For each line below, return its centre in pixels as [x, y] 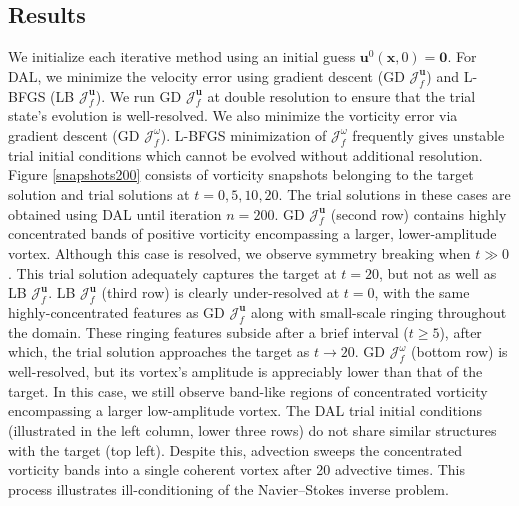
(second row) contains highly [418, 213]
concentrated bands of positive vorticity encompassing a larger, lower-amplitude [252, 233]
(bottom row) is [459, 351]
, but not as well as [437, 272]
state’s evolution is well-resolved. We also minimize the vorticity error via [233, 115]
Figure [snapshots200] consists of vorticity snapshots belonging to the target [241, 174]
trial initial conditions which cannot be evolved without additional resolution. [245, 154]
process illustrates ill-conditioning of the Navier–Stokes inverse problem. [228, 488]
